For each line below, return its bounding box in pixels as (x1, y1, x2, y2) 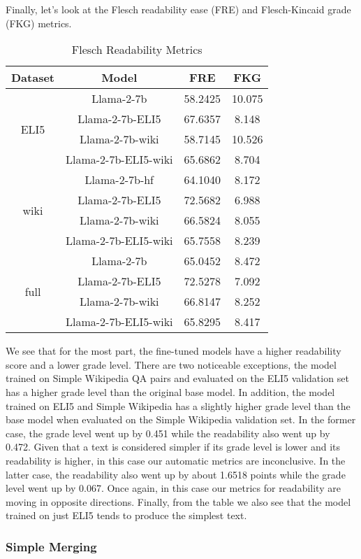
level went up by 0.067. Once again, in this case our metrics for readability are (6, 481, 341, 495)
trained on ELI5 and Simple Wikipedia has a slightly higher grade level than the (6, 398, 351, 413)
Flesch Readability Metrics (71, 41, 202, 58)
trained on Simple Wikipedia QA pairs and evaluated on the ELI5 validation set (6, 371, 349, 385)
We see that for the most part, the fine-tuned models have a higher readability (6, 344, 341, 358)
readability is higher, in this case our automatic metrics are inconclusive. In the (6, 453, 346, 467)
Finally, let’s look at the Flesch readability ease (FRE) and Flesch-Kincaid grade (6, 2, 351, 16)
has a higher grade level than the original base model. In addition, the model (6, 384, 335, 399)
